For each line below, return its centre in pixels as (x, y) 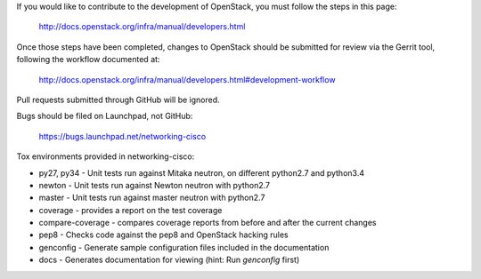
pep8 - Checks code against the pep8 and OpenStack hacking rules (163, 235)
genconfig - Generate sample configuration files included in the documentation (184, 247)
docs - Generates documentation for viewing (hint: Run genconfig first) (169, 260)
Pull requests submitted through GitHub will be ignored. (118, 100)
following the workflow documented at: (88, 60)
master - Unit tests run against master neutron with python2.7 (152, 198)
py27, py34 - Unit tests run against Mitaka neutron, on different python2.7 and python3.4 (202, 172)
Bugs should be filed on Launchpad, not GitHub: (105, 116)
